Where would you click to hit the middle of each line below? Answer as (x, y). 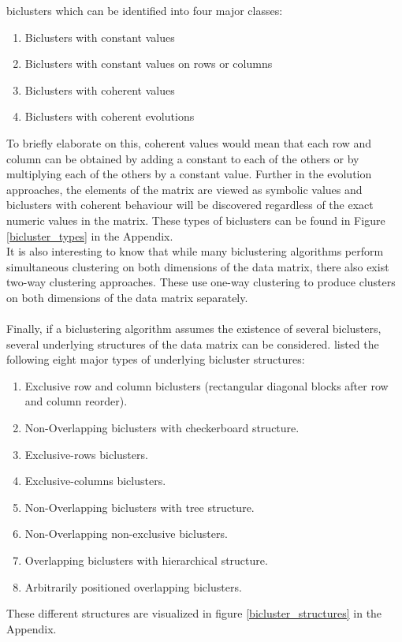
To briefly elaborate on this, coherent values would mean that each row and (189, 142)
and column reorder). (76, 401)
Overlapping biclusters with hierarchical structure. (146, 560)
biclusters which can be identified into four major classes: (145, 10)
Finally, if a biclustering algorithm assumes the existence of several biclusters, (194, 328)
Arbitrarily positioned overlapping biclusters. (133, 586)
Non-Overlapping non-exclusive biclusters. (126, 534)
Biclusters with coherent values (100, 90)
